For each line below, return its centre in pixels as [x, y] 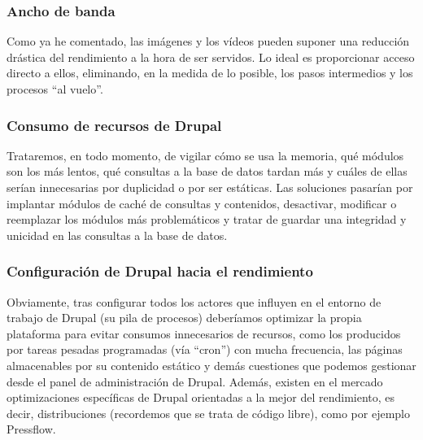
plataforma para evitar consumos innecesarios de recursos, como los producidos [204, 333]
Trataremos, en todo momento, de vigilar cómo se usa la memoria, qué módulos [205, 155]
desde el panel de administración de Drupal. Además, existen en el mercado [195, 381]
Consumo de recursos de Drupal [114, 125]
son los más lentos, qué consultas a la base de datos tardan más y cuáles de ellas [207, 171]
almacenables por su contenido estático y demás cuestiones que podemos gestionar [211, 365]
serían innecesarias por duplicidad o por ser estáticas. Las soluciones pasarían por [210, 187]
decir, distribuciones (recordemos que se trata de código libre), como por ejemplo [209, 413]
